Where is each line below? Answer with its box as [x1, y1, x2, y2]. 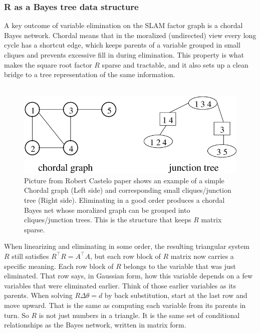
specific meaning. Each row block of [4, 260, 114, 271]
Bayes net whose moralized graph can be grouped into [24, 204, 190, 215]
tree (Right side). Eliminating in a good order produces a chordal [24, 195, 225, 205]
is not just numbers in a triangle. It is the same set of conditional [39, 309, 240, 320]
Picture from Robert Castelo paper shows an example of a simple [24, 175, 224, 185]
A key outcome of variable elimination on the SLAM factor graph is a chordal [4, 20, 243, 31]
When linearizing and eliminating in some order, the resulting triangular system [4, 241, 249, 251]
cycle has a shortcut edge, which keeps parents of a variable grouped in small [4, 40, 240, 50]
